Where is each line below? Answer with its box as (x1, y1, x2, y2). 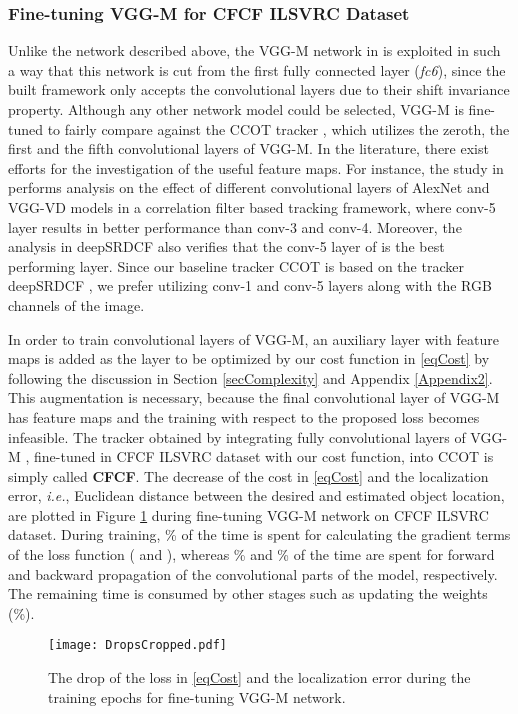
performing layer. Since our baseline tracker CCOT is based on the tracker (8, 255, 464, 276)
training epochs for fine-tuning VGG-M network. (48, 686, 346, 707)
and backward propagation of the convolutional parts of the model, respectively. (8, 563, 498, 584)
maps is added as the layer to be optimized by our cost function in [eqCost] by (8, 348, 490, 369)
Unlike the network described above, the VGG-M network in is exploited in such (8, 40, 501, 61)
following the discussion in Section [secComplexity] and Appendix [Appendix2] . (8, 367, 493, 388)
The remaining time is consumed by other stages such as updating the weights (8, 583, 488, 604)
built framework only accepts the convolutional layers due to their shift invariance (8, 79, 510, 100)
